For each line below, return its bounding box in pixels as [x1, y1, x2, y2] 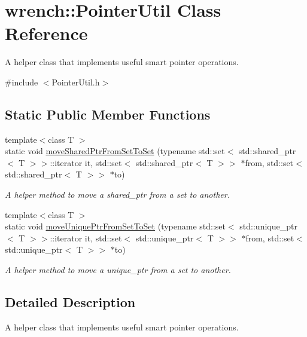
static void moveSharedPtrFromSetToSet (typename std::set [5, 145, 225, 157]
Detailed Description [5, 293, 136, 311]
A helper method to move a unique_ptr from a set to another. [5, 264, 231, 276]
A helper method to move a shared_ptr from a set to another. [5, 188, 230, 201]
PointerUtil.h [51, 75, 100, 88]
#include [5, 75, 38, 88]
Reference [5, 21, 88, 45]
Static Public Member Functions [5, 105, 211, 123]
